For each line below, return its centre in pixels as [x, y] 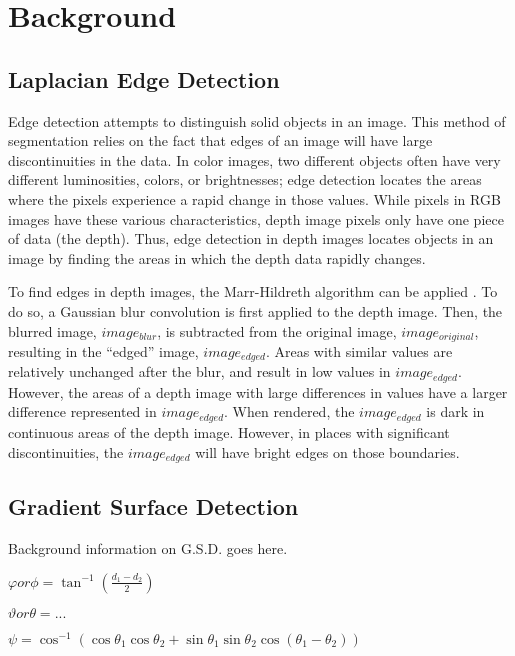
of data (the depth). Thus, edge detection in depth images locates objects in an [251, 238]
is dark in [455, 411]
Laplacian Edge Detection [144, 78]
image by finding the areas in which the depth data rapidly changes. [217, 257]
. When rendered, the [289, 411]
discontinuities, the [66, 451]
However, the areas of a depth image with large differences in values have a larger [258, 391]
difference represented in [82, 411]
